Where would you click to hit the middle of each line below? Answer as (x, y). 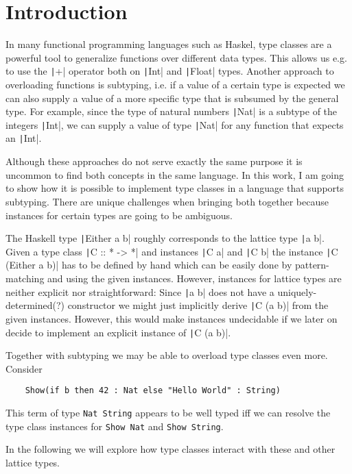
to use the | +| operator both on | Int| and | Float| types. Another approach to (170, 71)
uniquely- (297, 291)
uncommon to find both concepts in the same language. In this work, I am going (175, 174)
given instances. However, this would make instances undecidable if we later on (172, 318)
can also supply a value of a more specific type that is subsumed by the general (172, 98)
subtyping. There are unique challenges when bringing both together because (167, 201)
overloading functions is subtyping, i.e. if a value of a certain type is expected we (175, 84)
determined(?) (35, 305)
